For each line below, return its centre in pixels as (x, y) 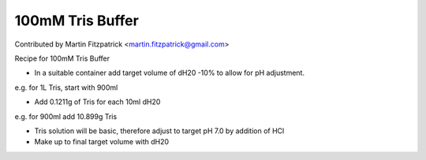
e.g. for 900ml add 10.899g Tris (66, 116)
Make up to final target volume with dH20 (102, 142)
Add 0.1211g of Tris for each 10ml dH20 (97, 102)
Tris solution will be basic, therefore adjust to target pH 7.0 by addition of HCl (159, 131)
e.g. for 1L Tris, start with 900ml (66, 87)
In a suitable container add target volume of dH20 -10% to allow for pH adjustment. (170, 73)
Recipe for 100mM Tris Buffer (62, 58)
